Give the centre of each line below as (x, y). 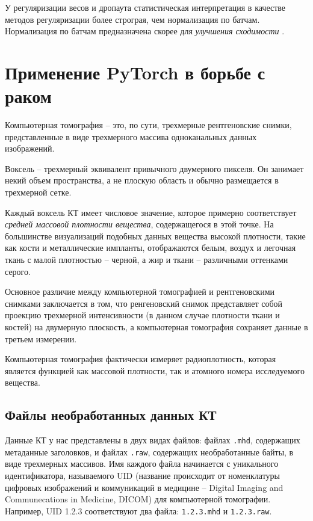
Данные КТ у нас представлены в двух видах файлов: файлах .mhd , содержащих (153, 440)
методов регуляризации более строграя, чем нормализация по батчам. (132, 19)
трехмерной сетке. (38, 192)
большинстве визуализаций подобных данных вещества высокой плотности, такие (155, 236)
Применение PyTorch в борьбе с (135, 72)
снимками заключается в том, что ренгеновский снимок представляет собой (144, 303)
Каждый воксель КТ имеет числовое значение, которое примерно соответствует (151, 212)
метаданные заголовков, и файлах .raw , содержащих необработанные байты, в (149, 452)
